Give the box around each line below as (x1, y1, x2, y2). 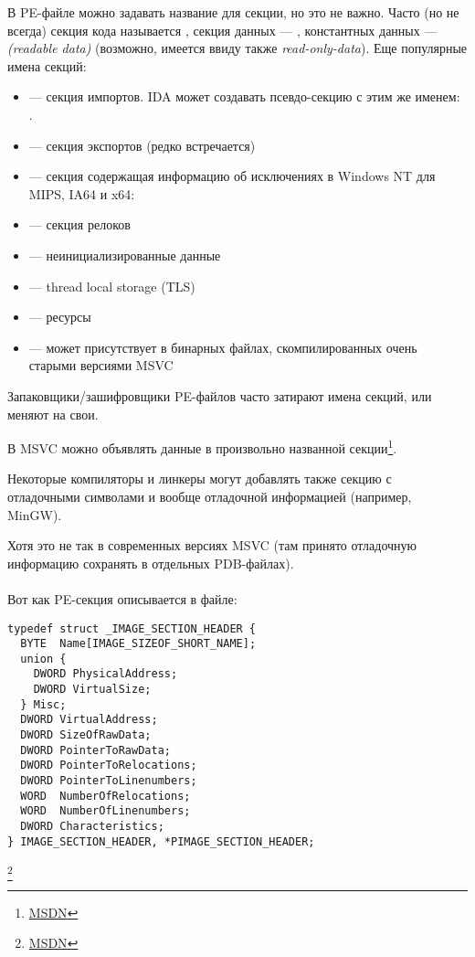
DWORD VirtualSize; (33, 683, 152, 696)
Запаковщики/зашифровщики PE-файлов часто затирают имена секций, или (7, 386, 432, 405)
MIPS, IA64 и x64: (28, 184, 135, 203)
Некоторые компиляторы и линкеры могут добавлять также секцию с (7, 469, 392, 488)
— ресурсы (28, 307, 91, 326)
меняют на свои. (7, 404, 99, 423)
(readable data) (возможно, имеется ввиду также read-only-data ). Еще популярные (7, 38, 468, 58)
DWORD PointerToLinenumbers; (20, 774, 197, 788)
